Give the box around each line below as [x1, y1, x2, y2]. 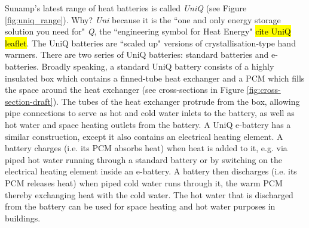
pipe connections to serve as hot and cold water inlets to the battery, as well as [5, 107, 295, 119]
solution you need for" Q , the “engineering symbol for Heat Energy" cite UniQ [5, 25, 291, 38]
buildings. [5, 211, 41, 224]
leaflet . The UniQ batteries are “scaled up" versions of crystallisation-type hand [5, 36, 296, 49]
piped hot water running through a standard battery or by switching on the [5, 153, 283, 165]
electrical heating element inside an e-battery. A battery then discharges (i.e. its [5, 165, 297, 177]
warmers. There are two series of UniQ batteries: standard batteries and [5, 48, 269, 61]
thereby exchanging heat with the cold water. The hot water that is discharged [5, 188, 293, 201]
